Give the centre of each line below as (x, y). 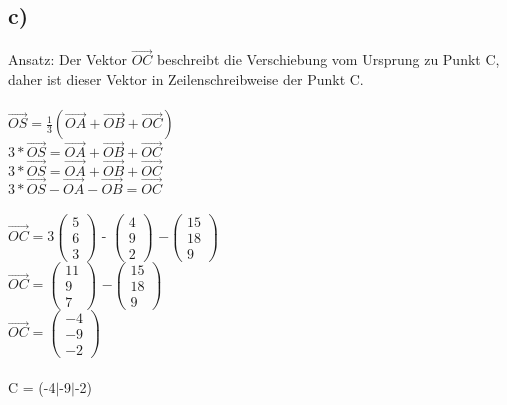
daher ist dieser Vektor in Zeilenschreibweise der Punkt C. (186, 79)
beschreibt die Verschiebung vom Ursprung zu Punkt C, (328, 59)
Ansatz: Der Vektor (67, 59)
